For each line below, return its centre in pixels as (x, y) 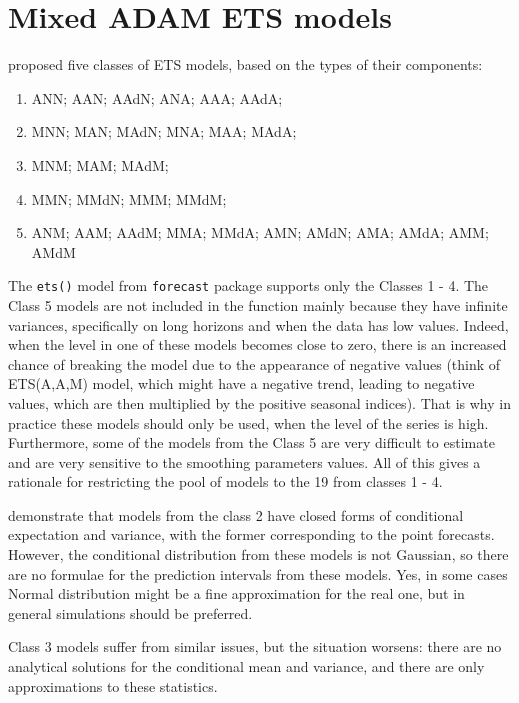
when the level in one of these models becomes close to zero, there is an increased (257, 344)
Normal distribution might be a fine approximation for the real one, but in (236, 593)
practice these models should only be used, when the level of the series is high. (248, 422)
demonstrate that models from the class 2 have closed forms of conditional (236, 514)
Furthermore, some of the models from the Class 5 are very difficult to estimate (251, 442)
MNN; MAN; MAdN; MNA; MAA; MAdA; (164, 131)
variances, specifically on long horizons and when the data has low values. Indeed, (258, 324)
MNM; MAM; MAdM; (100, 164)
